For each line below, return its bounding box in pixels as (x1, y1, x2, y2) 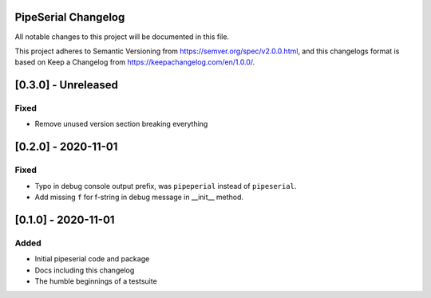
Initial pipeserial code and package (34, 254, 150, 264)
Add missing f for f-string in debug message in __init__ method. (34, 192, 243, 202)
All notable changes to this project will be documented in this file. (14, 32, 230, 41)
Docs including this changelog (34, 265, 135, 275)
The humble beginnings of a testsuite (34, 276, 157, 286)
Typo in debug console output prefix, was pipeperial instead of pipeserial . (34, 181, 297, 190)
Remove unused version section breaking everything (34, 120, 208, 129)
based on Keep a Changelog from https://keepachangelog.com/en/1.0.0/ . (14, 57, 255, 67)
